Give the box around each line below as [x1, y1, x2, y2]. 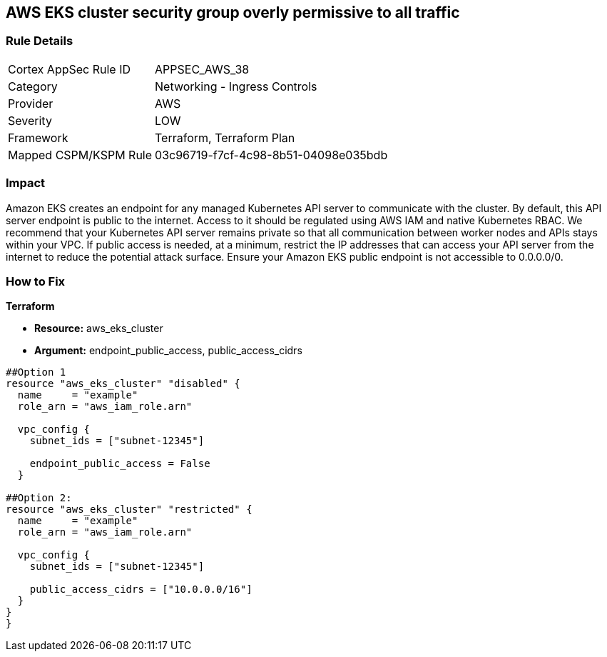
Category [8, 79, 58, 94]
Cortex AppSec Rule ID [8, 61, 131, 76]
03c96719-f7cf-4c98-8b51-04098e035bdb [155, 147, 388, 162]
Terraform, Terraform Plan [155, 130, 295, 145]
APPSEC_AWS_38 [155, 61, 250, 76]
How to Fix [6, 274, 66, 289]
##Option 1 [6, 366, 66, 378]
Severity [8, 113, 52, 128]
